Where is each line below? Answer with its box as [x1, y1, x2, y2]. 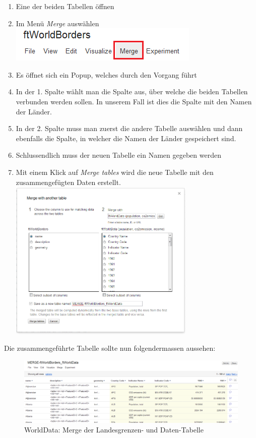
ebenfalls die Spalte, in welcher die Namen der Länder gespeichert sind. [16, 133, 236, 143]
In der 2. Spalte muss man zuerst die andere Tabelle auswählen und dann [16, 123, 243, 134]
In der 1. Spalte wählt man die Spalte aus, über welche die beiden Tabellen [16, 86, 248, 97]
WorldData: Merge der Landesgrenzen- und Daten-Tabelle [24, 424, 204, 435]
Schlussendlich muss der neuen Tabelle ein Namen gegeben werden [16, 150, 221, 160]
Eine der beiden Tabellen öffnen [16, 1, 114, 11]
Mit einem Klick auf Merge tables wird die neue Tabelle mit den [16, 166, 214, 177]
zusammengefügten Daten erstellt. [16, 176, 121, 187]
